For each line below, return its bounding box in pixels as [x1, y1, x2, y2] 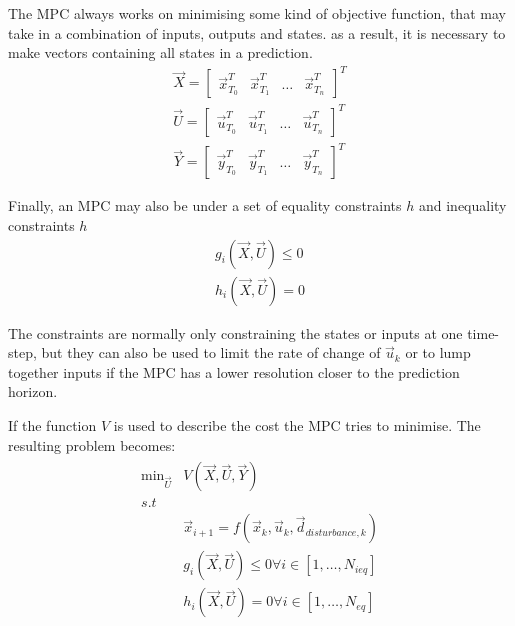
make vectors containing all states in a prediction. [8, 42, 313, 63]
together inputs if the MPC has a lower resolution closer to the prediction [8, 361, 460, 382]
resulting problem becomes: [8, 434, 176, 455]
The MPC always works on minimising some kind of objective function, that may [8, 3, 506, 23]
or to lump [405, 342, 471, 363]
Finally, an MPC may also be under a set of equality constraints [8, 195, 402, 216]
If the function [8, 415, 97, 435]
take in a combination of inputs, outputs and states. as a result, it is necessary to [8, 22, 506, 43]
